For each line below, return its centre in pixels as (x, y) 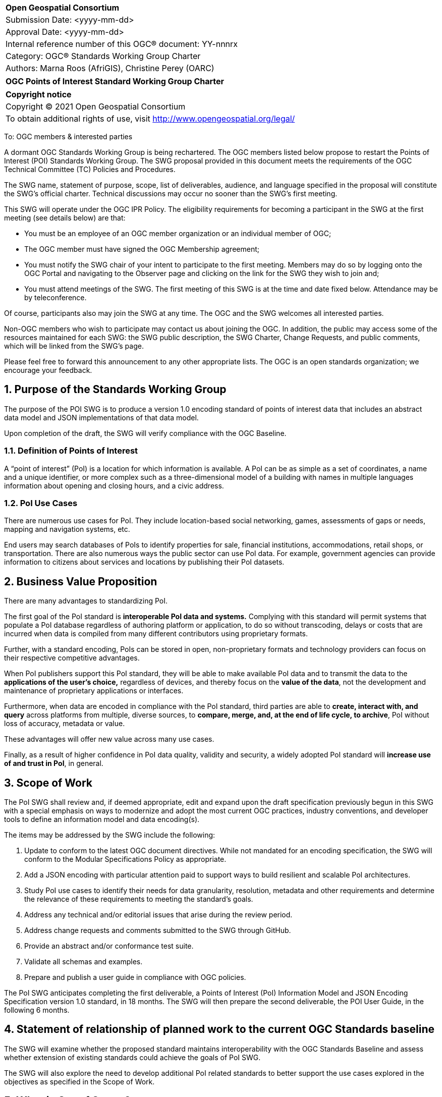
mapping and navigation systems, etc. (67, 529)
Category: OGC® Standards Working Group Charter (103, 56)
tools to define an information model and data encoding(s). (102, 819)
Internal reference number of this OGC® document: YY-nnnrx (122, 44)
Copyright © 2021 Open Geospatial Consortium (96, 106)
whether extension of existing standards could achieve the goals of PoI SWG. (132, 1057)
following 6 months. (37, 1010)
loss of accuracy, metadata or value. (65, 724)
